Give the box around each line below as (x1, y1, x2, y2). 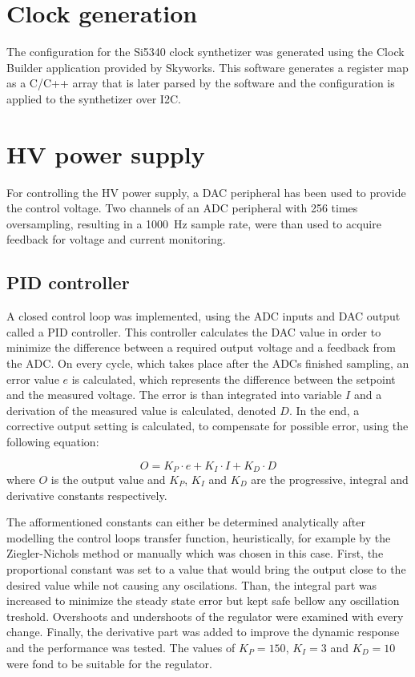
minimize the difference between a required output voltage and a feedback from (6, 339, 396, 356)
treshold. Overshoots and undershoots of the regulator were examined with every (6, 607, 404, 624)
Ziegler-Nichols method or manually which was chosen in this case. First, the (6, 545, 384, 562)
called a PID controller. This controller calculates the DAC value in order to (6, 323, 381, 340)
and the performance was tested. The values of (6, 639, 236, 655)
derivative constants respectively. (6, 486, 167, 503)
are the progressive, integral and (251, 471, 409, 487)
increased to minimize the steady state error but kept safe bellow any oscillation (6, 592, 400, 609)
